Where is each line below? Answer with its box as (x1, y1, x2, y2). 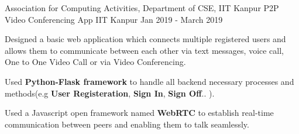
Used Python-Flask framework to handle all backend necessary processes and (5, 75, 294, 87)
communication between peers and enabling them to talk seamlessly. (5, 118, 249, 130)
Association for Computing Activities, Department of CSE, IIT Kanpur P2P (5, 2, 279, 13)
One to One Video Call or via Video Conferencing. (5, 56, 186, 68)
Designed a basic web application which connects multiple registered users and (5, 33, 286, 45)
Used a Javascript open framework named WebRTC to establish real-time (5, 106, 274, 119)
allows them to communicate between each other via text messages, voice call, (5, 44, 284, 56)
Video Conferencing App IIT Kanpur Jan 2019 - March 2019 (5, 13, 223, 25)
